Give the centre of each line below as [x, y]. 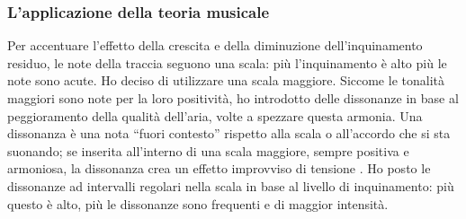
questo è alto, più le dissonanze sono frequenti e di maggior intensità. [198, 203]
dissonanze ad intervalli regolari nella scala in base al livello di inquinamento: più [231, 185]
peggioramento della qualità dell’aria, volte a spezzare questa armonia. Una [215, 115]
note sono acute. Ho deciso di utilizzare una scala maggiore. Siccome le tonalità [226, 80]
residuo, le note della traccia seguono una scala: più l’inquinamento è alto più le [227, 62]
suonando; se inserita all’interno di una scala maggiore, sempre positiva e [208, 150]
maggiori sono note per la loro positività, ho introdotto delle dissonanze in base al [233, 98]
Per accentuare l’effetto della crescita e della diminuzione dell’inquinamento [215, 45]
